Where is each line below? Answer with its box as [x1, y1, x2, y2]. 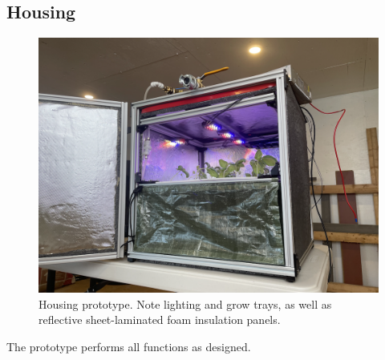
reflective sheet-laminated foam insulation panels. [38, 311, 281, 328]
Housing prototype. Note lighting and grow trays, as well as [38, 295, 332, 312]
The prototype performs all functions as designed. [6, 338, 251, 354]
